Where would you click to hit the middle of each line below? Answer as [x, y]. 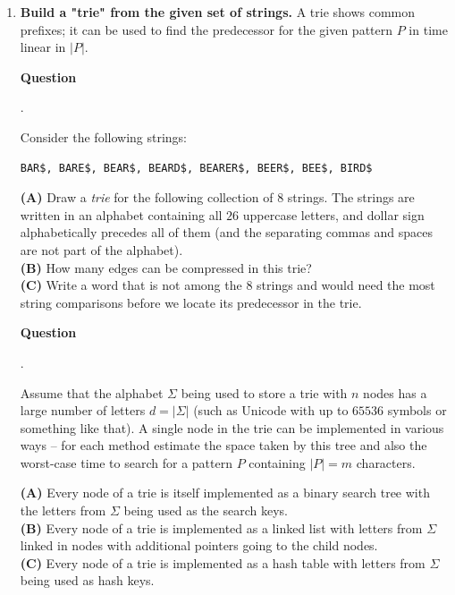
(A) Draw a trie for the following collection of [147, 197]
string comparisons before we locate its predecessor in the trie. [191, 302]
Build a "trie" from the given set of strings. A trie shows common [218, 12]
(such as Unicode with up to [271, 410]
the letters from [63, 510]
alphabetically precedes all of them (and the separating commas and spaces [227, 232]
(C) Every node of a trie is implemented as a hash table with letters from [223, 562]
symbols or [417, 410]
